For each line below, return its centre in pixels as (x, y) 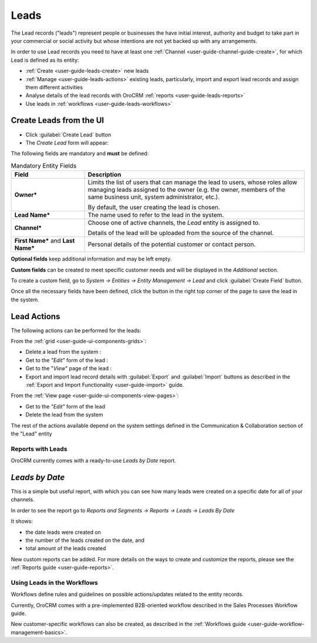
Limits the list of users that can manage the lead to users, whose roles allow (193, 182)
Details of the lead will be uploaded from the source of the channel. (181, 233)
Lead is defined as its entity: (45, 60)
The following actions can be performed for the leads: (76, 330)
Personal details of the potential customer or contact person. (172, 245)
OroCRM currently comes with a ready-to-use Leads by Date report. (93, 461)
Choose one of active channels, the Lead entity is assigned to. (174, 223)
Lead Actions (36, 317)
